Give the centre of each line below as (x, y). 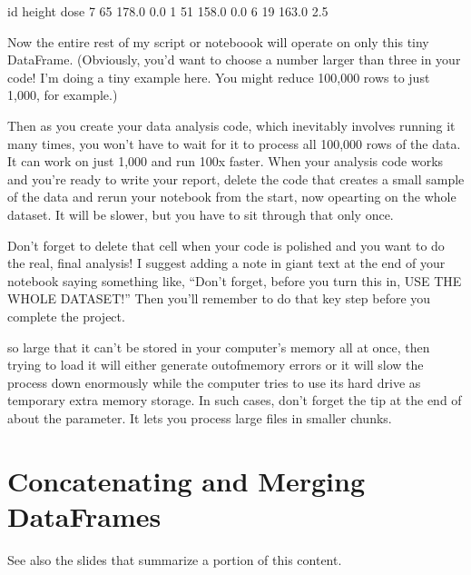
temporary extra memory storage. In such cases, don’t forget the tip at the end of (235, 400)
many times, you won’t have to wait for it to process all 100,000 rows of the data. (234, 143)
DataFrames (84, 516)
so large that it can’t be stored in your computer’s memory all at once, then (219, 347)
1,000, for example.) (63, 95)
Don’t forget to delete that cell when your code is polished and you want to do (226, 245)
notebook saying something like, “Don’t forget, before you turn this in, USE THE (235, 280)
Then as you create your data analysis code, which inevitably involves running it (231, 125)
